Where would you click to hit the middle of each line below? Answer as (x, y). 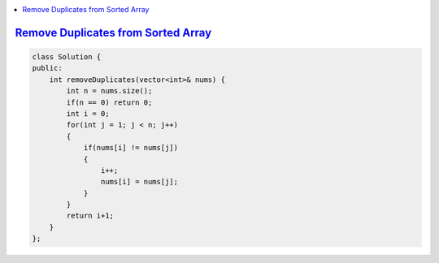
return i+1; (90, 216)
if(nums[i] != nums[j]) (131, 148)
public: (47, 68)
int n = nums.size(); (109, 91)
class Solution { (67, 57)
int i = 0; (88, 113)
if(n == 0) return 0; (109, 102)
